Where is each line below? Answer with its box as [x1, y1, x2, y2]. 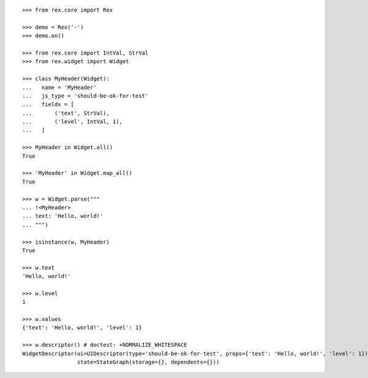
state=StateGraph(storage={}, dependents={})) [77, 359, 220, 366]
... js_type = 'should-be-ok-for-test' [22, 92, 148, 99]
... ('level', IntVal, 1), [22, 118, 123, 125]
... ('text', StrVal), [22, 109, 110, 117]
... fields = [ [22, 101, 74, 108]
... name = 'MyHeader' [22, 83, 97, 91]
